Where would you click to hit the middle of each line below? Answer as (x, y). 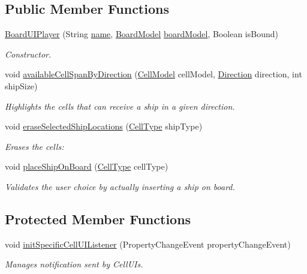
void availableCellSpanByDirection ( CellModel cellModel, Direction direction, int (153, 74)
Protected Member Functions (98, 219)
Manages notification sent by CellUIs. (74, 264)
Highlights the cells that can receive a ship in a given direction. (120, 106)
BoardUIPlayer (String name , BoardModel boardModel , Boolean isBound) (142, 34)
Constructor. (28, 54)
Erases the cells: (34, 146)
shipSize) (21, 85)
